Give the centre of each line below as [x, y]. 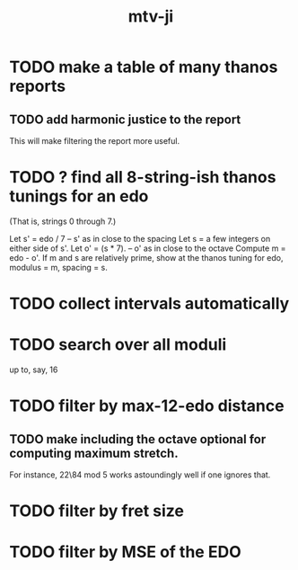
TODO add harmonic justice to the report [125, 119]
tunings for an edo [79, 196]
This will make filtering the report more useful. [95, 141]
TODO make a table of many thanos [144, 67]
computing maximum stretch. [94, 453]
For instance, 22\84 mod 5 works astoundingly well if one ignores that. [140, 475]
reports [37, 86]
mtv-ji [151, 17]
